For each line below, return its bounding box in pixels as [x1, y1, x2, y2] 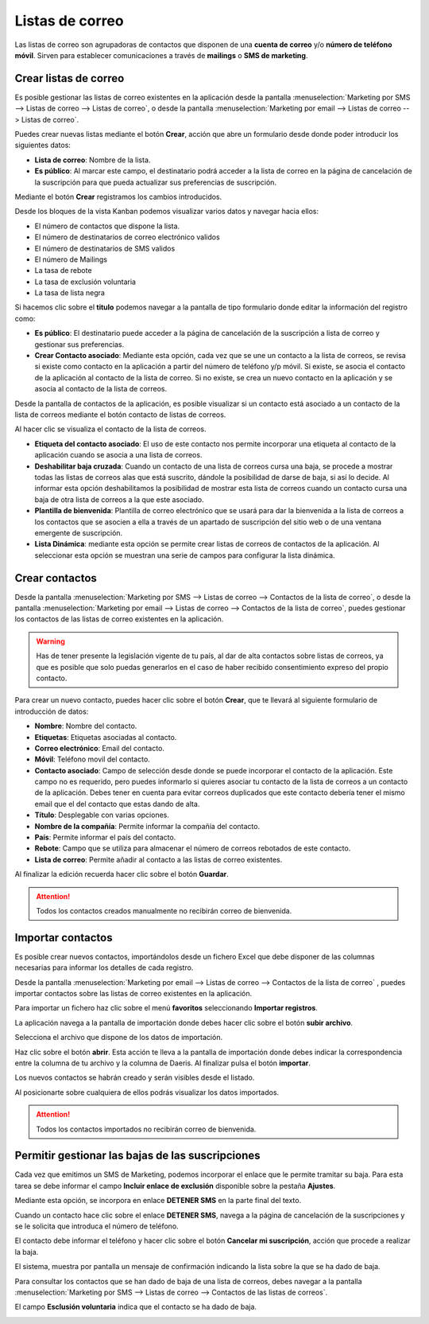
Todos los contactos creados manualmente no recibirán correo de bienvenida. [36, 905, 292, 915]
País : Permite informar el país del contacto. [34, 832, 176, 843]
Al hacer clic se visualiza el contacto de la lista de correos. [14, 424, 207, 434]
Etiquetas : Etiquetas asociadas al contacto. [34, 732, 177, 742]
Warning [36, 637, 65, 646]
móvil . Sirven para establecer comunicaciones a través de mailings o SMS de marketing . [14, 50, 308, 60]
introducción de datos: [14, 707, 89, 716]
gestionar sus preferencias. [34, 339, 125, 349]
